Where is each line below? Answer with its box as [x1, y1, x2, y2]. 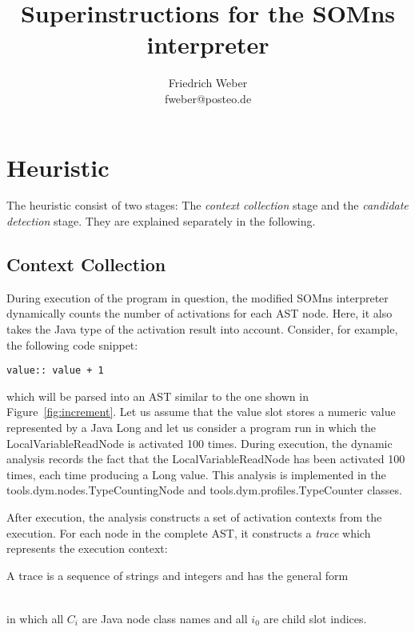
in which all [6, 610, 64, 626]
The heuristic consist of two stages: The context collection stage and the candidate [6, 197, 409, 214]
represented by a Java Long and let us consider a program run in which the [6, 419, 377, 436]
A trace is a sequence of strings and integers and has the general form [6, 566, 349, 583]
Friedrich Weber [168, 74, 248, 91]
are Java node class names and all [82, 610, 248, 626]
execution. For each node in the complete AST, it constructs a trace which [6, 524, 371, 541]
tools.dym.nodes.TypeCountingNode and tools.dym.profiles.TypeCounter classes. [6, 482, 402, 498]
